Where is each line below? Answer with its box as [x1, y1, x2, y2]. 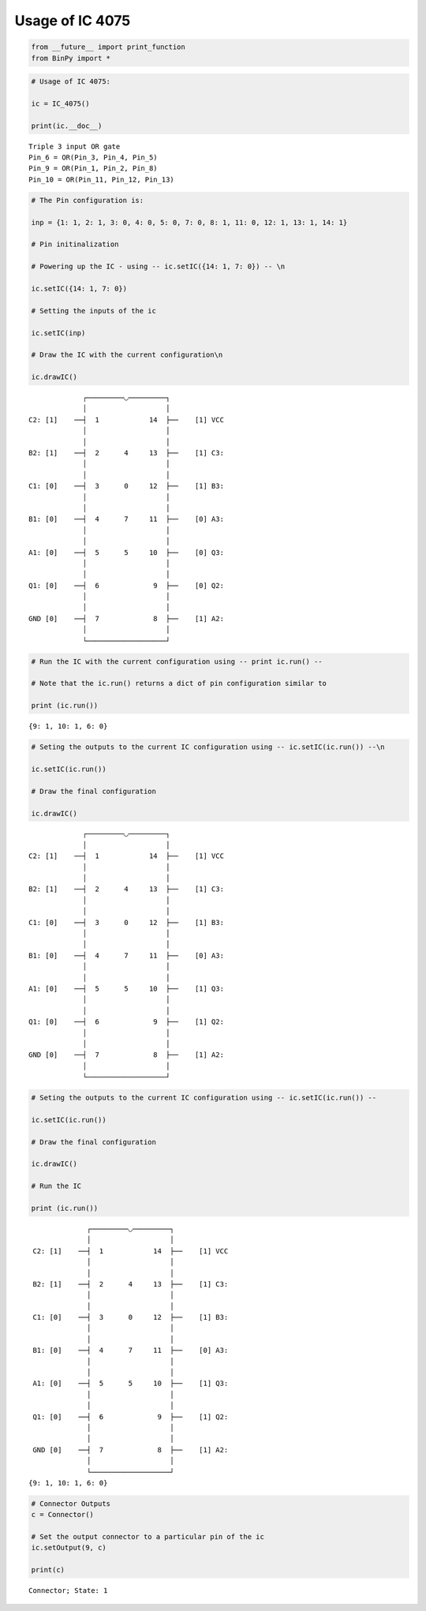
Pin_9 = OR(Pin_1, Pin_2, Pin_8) [28, 164, 158, 173]
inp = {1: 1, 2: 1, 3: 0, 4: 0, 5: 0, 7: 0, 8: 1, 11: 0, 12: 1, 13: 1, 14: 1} [31, 218, 348, 227]
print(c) [31, 1565, 65, 1575]
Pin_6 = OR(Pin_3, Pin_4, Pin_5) [28, 153, 158, 162]
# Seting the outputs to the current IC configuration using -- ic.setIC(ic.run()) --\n [31, 743, 386, 751]
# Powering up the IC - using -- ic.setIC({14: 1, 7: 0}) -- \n [31, 262, 286, 272]
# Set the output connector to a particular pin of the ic [31, 1532, 264, 1542]
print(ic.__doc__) [31, 121, 103, 130]
